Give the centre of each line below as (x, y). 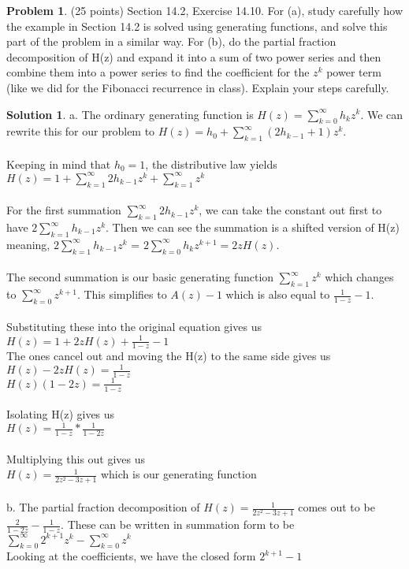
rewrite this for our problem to (81, 131)
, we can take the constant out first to (290, 210)
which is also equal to (278, 294)
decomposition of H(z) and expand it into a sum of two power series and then (194, 56)
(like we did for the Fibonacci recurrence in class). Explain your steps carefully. (198, 87)
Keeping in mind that (59, 164)
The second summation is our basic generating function (140, 277)
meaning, (28, 244)
